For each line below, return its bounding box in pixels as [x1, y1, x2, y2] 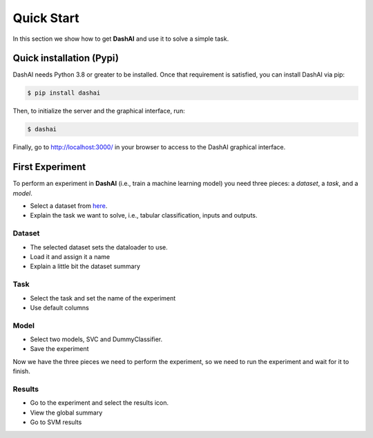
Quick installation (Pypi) [12, 53, 119, 64]
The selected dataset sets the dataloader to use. [30, 242, 169, 251]
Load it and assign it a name [30, 253, 111, 260]
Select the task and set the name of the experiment [30, 294, 176, 302]
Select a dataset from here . [30, 202, 108, 210]
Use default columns [30, 303, 89, 312]
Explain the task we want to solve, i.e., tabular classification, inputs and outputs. [30, 211, 258, 220]
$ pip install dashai [27, 89, 101, 97]
